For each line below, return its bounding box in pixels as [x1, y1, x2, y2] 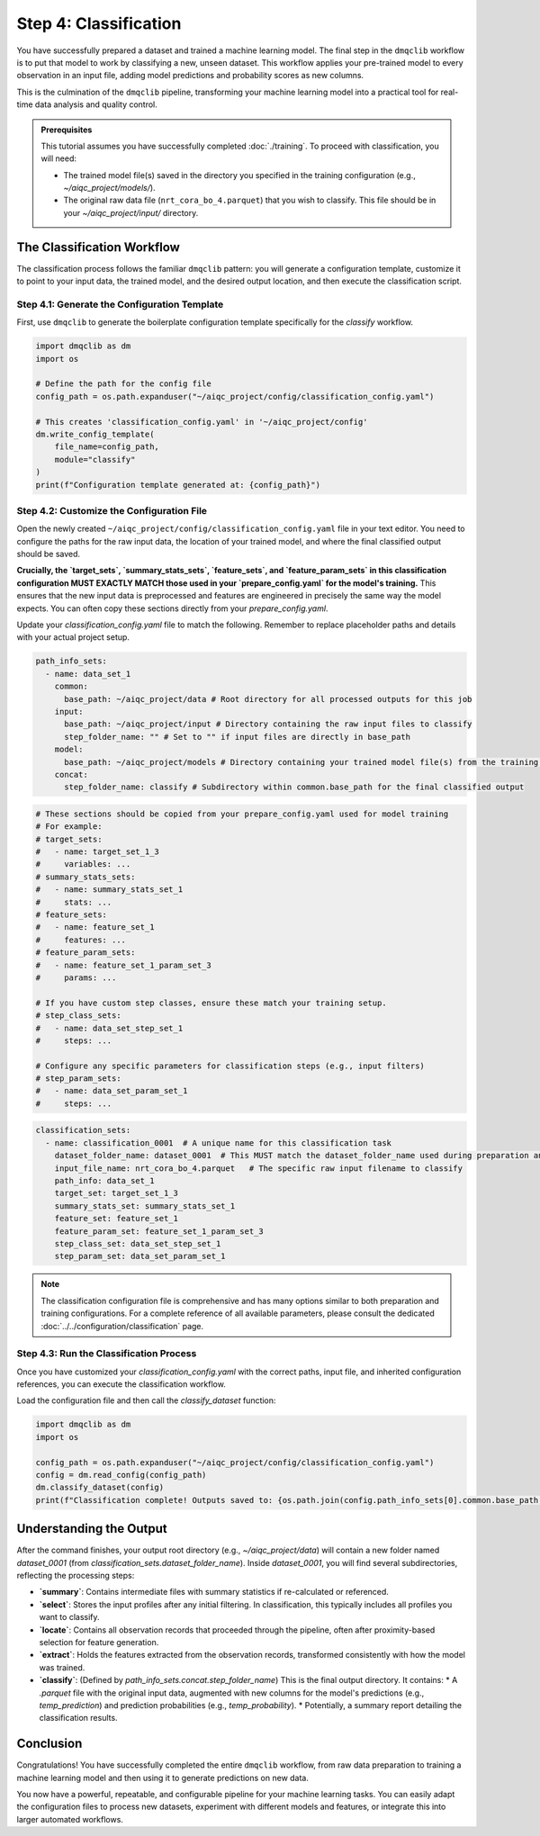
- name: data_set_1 [45, 669, 131, 679]
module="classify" [54, 454, 136, 464]
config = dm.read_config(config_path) [35, 1470, 207, 1480]
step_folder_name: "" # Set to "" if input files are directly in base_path [64, 732, 411, 742]
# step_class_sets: [35, 1011, 121, 1021]
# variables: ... [35, 859, 131, 869]
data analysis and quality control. [34, 99, 157, 110]
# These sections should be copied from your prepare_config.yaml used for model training [35, 808, 449, 819]
